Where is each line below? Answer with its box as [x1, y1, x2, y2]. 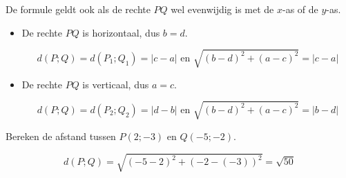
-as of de [282, 2, 318, 16]
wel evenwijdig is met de [171, 2, 274, 16]
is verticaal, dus [82, 77, 149, 91]
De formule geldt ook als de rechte [6, 2, 151, 16]
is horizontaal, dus [82, 25, 160, 39]
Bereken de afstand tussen [6, 128, 116, 143]
